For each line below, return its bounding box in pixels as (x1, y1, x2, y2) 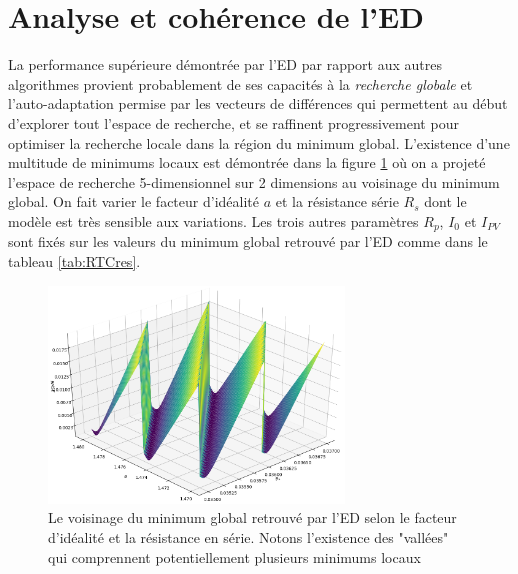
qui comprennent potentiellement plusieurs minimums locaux (48, 546, 421, 567)
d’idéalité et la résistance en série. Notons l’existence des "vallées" (48, 526, 449, 547)
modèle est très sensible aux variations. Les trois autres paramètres (8, 210, 419, 231)
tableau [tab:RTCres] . (8, 250, 141, 271)
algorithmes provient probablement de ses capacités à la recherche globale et (8, 73, 473, 94)
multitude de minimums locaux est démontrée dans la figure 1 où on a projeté (8, 152, 486, 173)
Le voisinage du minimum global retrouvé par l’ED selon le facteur (48, 507, 457, 528)
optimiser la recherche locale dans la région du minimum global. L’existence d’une (8, 132, 510, 153)
